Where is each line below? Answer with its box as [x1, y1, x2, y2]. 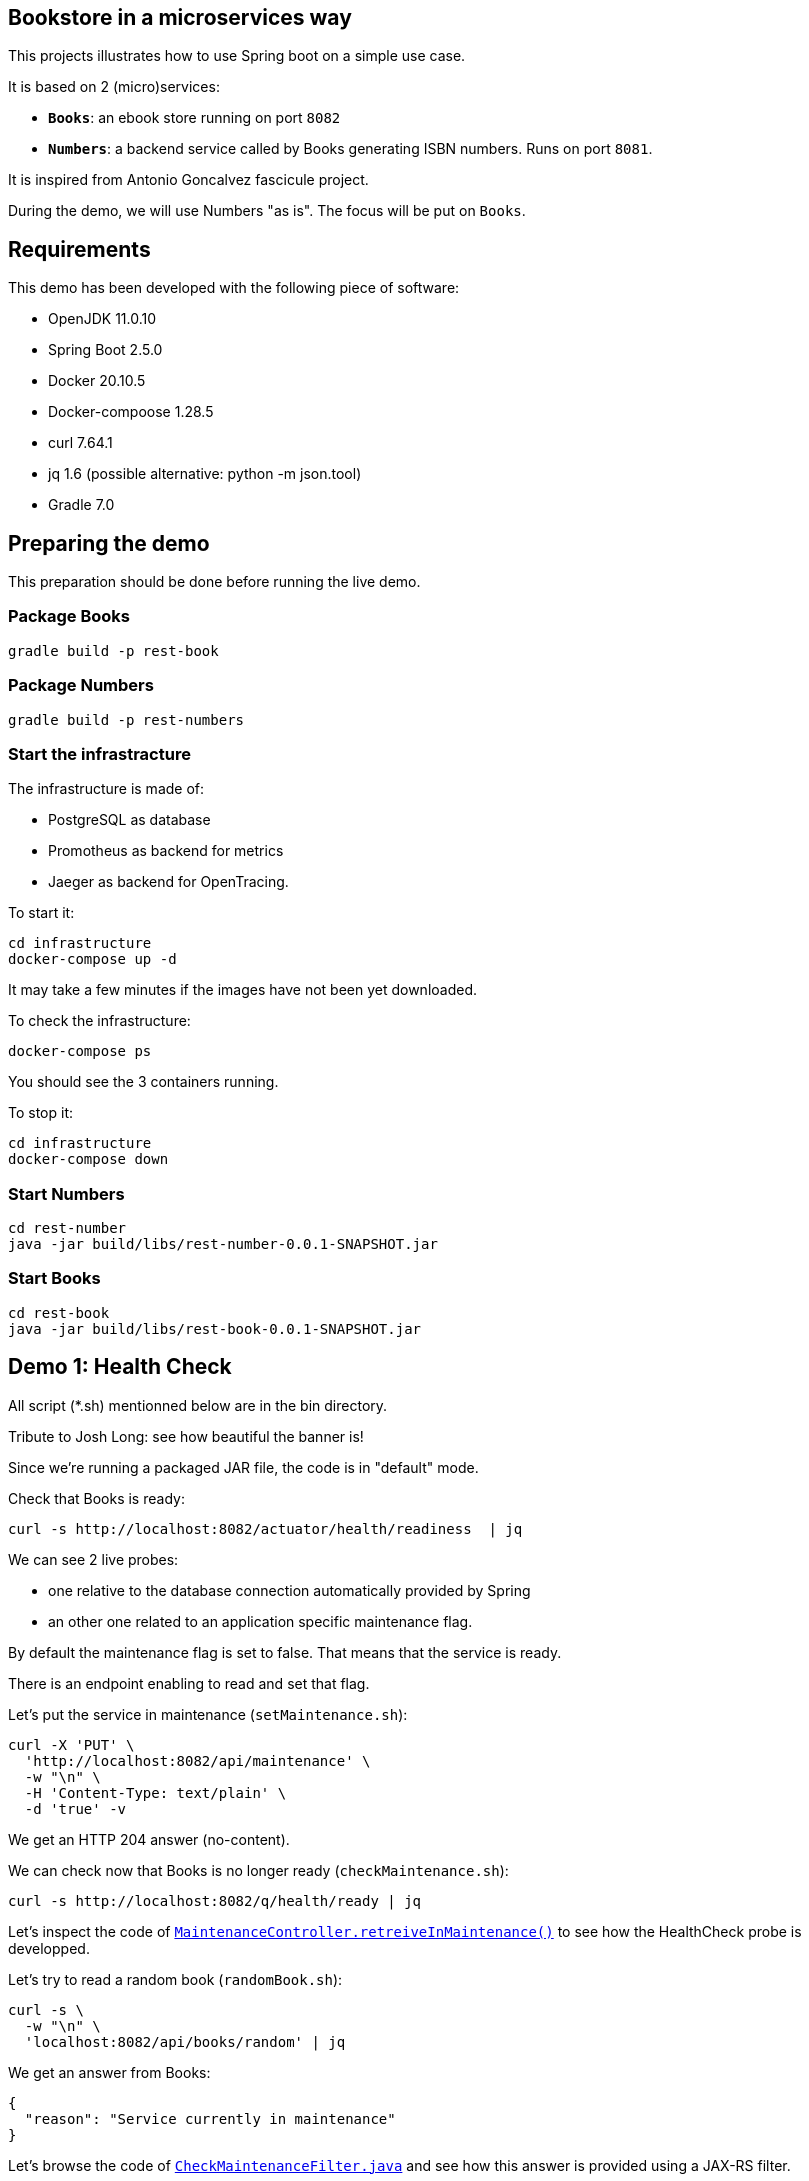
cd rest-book [8, 1304, 110, 1321]
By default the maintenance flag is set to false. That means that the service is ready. [8, 1643, 562, 1661]
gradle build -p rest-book [8, 642, 219, 659]
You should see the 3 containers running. [8, 1073, 279, 1091]
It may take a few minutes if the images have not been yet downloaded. [8, 981, 478, 999]
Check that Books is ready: [8, 1489, 185, 1507]
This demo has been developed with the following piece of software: [8, 279, 460, 297]
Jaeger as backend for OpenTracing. [48, 873, 289, 891]
